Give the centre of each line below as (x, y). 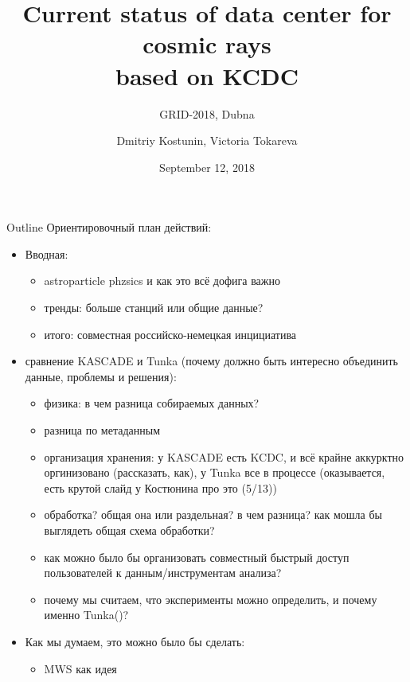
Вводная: (47, 253)
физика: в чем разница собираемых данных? (152, 403)
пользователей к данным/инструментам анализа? (163, 573)
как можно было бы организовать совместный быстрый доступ (197, 557)
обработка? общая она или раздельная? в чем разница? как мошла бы (213, 514)
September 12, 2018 (207, 167)
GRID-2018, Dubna (207, 113)
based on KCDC (207, 75)
